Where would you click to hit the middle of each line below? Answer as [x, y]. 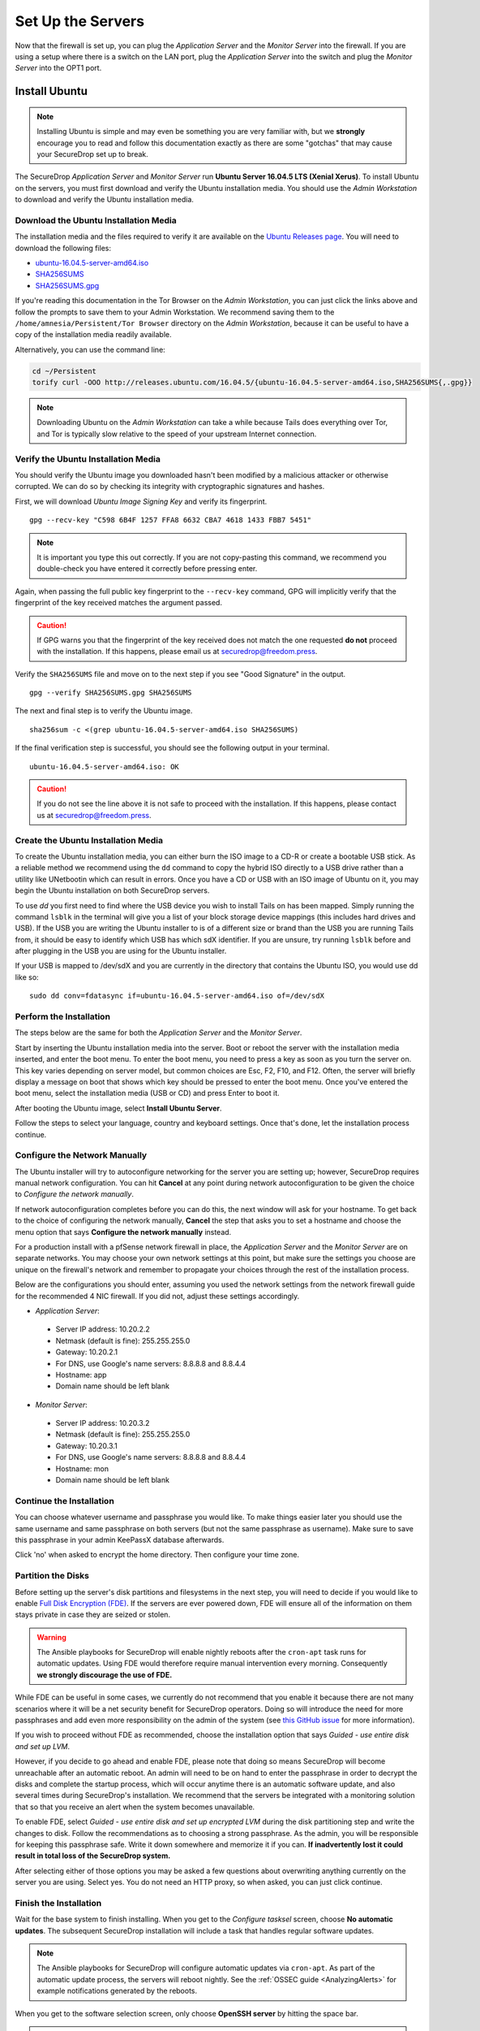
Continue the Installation [65, 1501]
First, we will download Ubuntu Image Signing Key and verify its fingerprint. [141, 501]
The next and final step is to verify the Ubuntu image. [104, 711]
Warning [51, 1637]
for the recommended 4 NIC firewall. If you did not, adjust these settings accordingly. [157, 1296]
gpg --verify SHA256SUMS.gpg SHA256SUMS [111, 693]
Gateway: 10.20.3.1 [86, 1445]
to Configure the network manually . [74, 1194]
